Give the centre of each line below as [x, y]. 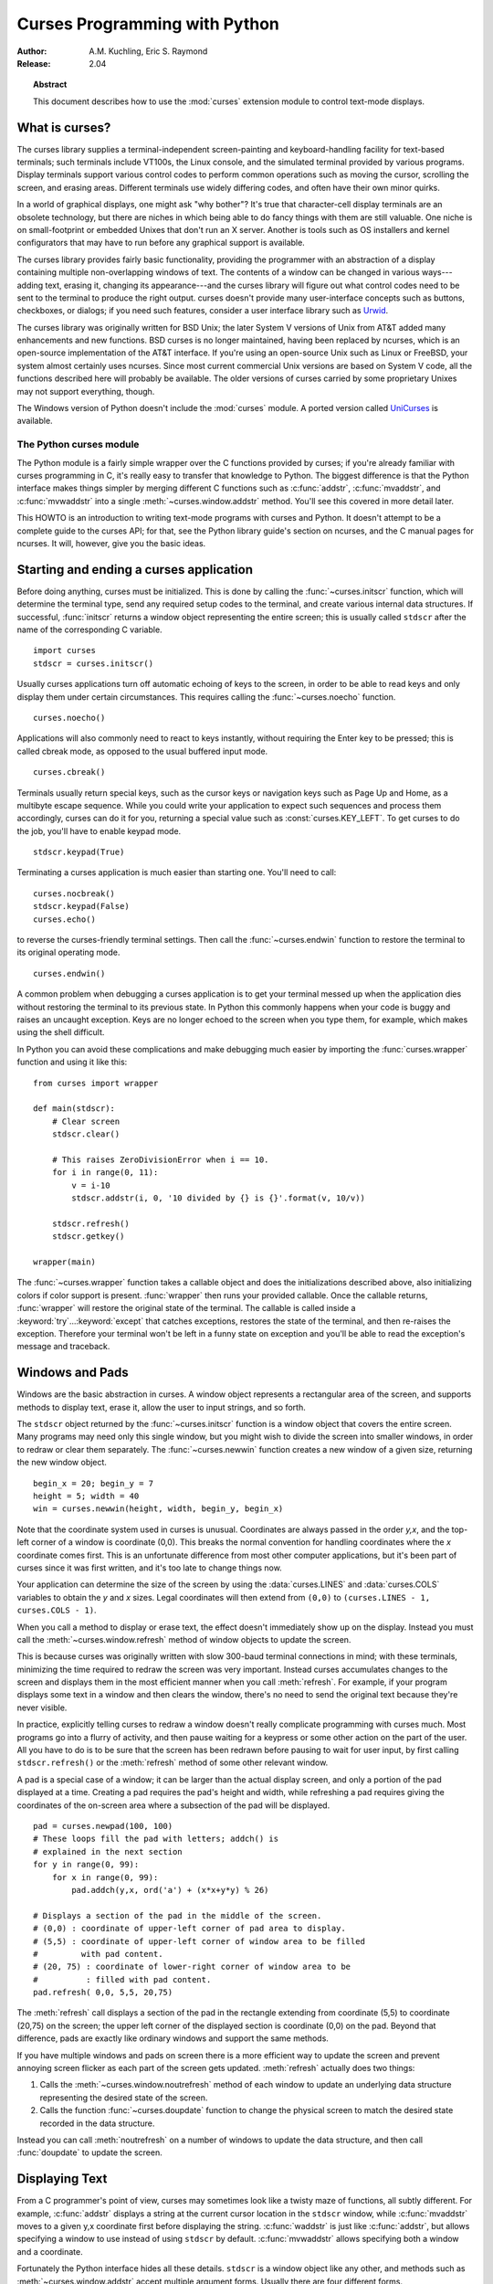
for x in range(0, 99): [105, 1877]
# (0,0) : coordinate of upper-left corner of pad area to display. [189, 1929]
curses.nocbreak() [74, 894]
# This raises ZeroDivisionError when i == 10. [160, 1159]
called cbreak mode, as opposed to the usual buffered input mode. [142, 751]
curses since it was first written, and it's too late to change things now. [149, 1568]
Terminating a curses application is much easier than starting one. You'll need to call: [177, 872]
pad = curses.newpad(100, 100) [103, 1826]
